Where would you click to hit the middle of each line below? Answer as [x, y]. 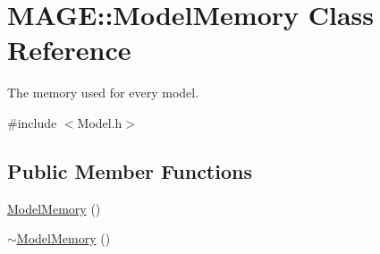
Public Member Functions [130, 170]
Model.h [100, 122]
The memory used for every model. [103, 93]
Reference [69, 50]
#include [32, 122]
